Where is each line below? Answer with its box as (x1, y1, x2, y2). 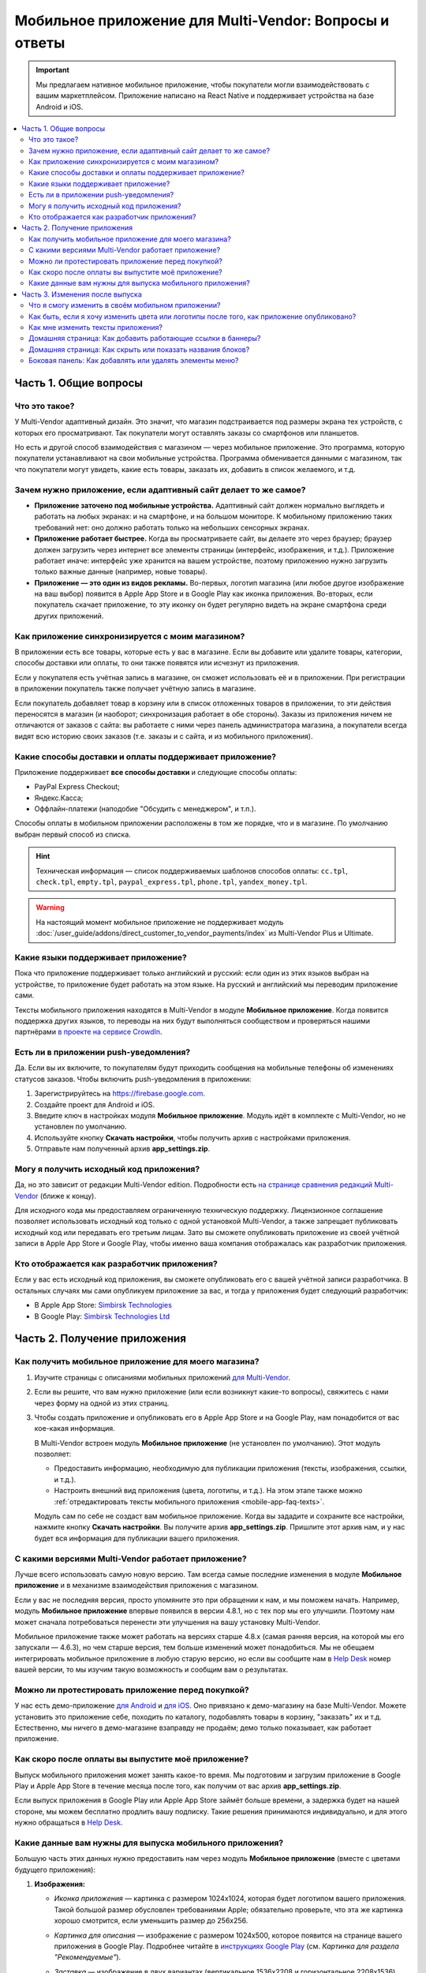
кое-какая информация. (34, 1424, 116, 1433)
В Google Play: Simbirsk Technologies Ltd (34, 1311, 170, 1321)
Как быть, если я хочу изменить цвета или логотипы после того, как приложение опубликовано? (28, 312, 357, 321)
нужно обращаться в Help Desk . (14, 1818, 123, 1827)
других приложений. (34, 611, 104, 620)
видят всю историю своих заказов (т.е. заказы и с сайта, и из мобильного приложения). (14, 731, 313, 741)
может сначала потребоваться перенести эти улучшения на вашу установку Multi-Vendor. (14, 1617, 321, 1627)
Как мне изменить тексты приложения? (28, 322, 163, 331)
